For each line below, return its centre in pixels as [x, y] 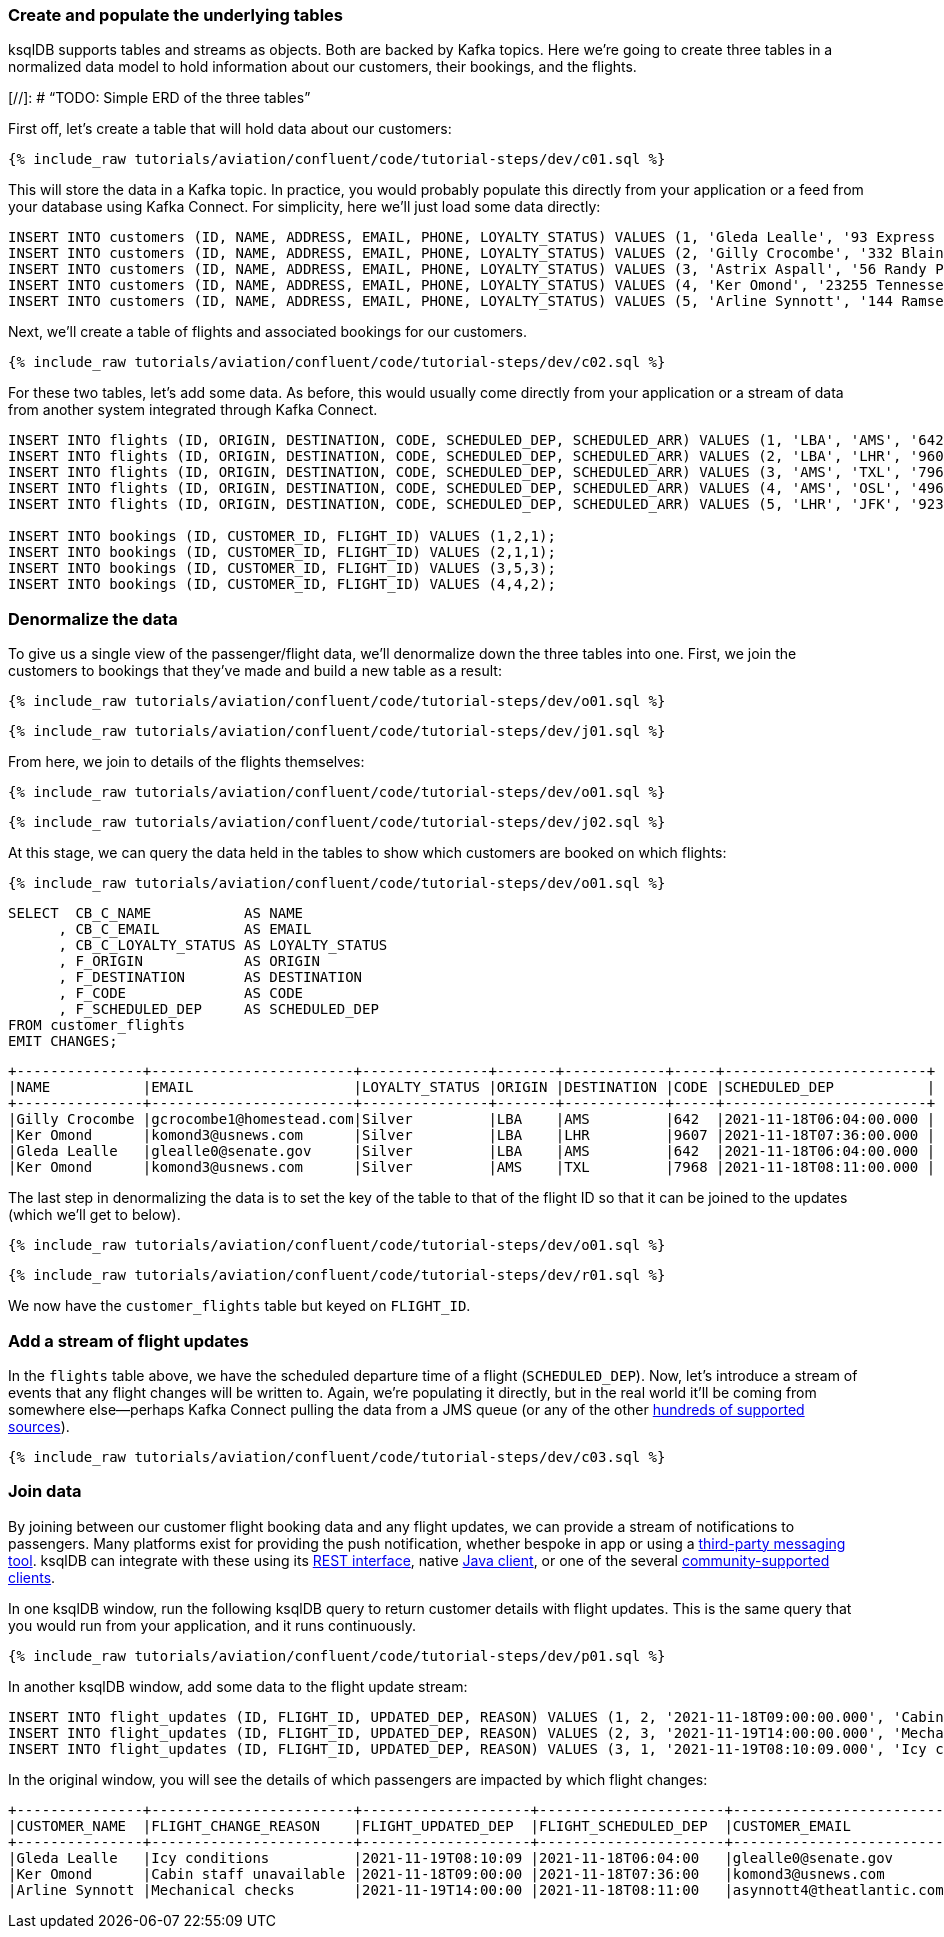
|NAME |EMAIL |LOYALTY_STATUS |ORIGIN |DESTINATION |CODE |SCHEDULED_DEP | [472, 1087]
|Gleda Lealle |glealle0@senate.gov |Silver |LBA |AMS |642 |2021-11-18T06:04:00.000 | [472, 1151]
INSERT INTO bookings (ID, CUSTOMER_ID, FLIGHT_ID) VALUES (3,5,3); [282, 568]
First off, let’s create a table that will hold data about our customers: [230, 129]
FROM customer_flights [97, 1025]
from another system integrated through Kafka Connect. [193, 410]
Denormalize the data [93, 618]
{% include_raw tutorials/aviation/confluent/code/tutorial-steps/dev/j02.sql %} [337, 822]
